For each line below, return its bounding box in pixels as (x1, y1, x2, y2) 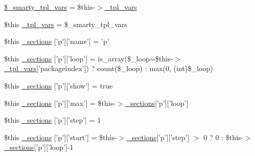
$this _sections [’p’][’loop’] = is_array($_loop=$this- (4, 53, 173, 63)
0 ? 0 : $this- (204, 131, 244, 142)
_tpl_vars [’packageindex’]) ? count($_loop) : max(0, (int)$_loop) (4, 63, 213, 74)
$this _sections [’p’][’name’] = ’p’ (4, 36, 110, 47)
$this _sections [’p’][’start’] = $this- (4, 131, 117, 142)
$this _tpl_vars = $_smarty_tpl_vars (4, 18, 128, 29)
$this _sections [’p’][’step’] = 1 (4, 115, 101, 125)
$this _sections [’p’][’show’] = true (4, 80, 113, 91)
